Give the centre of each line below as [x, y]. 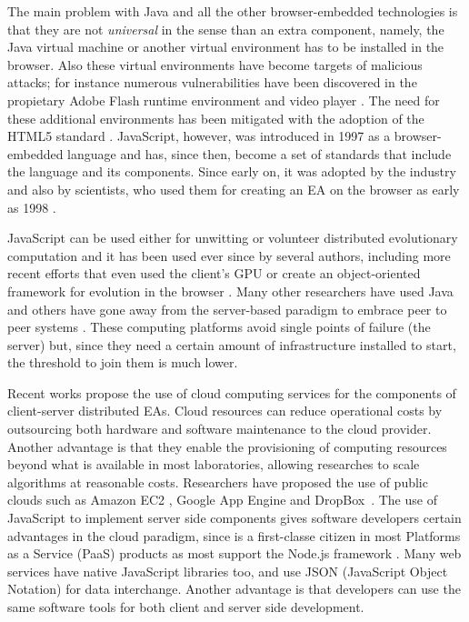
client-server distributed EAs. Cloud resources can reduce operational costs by [225, 411]
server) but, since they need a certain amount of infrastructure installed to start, [232, 344]
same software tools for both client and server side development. [186, 607]
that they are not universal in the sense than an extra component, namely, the [226, 29]
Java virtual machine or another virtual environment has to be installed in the [226, 47]
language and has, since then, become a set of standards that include [259, 153]
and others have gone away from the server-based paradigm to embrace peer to [227, 309]
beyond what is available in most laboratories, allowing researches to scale [214, 464]
